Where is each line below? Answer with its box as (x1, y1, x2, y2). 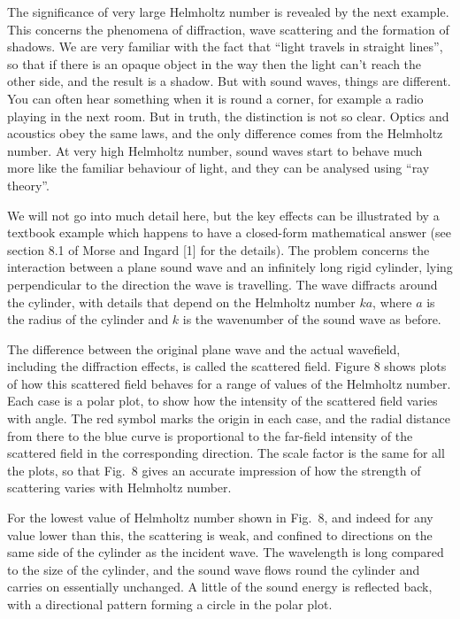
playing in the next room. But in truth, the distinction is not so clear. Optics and (7, 106, 449, 125)
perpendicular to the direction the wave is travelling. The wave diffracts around (7, 275, 438, 293)
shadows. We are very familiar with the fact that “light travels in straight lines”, (7, 37, 443, 56)
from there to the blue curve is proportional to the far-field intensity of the (7, 426, 413, 445)
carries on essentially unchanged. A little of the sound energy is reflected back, (7, 577, 433, 596)
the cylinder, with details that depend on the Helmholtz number (7, 292, 356, 311)
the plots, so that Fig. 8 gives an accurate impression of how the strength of (7, 460, 421, 479)
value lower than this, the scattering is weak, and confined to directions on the (7, 525, 433, 544)
